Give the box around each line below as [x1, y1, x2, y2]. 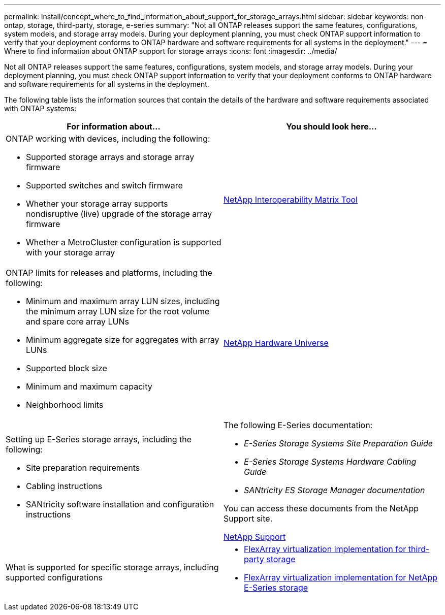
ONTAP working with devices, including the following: [6, 134, 210, 144]
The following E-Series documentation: [224, 420, 373, 430]
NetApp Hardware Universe [224, 338, 329, 348]
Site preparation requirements [26, 463, 140, 473]
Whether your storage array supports [26, 199, 168, 209]
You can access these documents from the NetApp [224, 503, 419, 513]
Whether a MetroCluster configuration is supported [26, 237, 221, 247]
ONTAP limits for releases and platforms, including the [6, 268, 212, 278]
